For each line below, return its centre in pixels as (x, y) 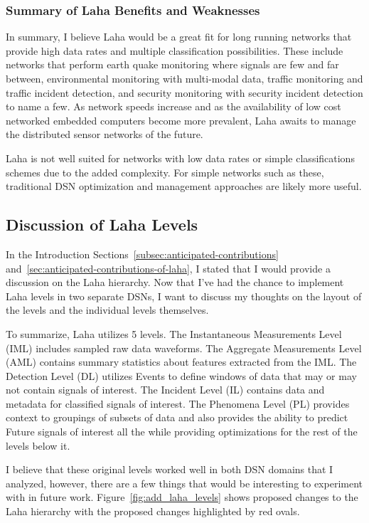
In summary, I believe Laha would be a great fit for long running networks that (179, 37)
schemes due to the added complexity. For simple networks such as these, (165, 172)
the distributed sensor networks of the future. (105, 134)
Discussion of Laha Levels (102, 224)
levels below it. (38, 445)
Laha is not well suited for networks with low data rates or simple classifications (180, 158)
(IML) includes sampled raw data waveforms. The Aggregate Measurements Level (184, 348)
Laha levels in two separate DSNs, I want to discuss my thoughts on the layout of (184, 296)
